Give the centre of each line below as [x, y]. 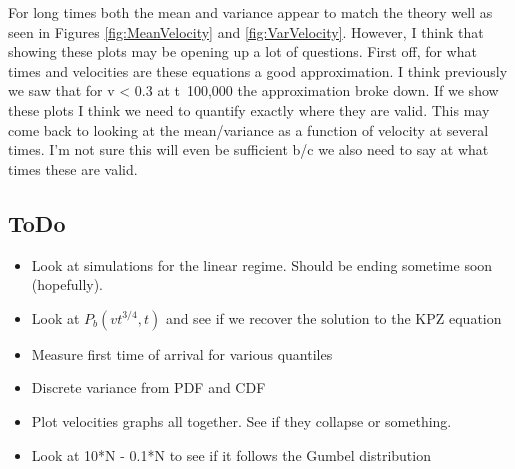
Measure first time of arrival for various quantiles [182, 353]
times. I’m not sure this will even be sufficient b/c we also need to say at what [248, 149]
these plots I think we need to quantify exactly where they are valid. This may [249, 109]
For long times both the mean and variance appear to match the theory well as [250, 12]
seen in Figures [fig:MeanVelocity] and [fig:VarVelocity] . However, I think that [246, 31]
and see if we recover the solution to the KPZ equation [333, 317]
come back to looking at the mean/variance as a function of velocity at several [248, 129]
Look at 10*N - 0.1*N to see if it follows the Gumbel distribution [231, 454]
